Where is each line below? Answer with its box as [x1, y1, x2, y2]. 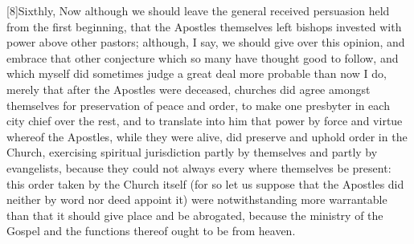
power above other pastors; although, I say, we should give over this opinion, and [6, 34, 405, 51]
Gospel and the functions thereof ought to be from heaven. [6, 222, 296, 239]
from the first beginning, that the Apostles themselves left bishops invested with [6, 18, 402, 35]
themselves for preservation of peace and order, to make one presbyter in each [6, 96, 390, 113]
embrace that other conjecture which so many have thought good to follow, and [6, 49, 399, 66]
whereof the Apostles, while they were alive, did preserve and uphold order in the [6, 128, 408, 144]
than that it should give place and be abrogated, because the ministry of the [6, 206, 383, 223]
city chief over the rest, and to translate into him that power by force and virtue [6, 112, 403, 129]
